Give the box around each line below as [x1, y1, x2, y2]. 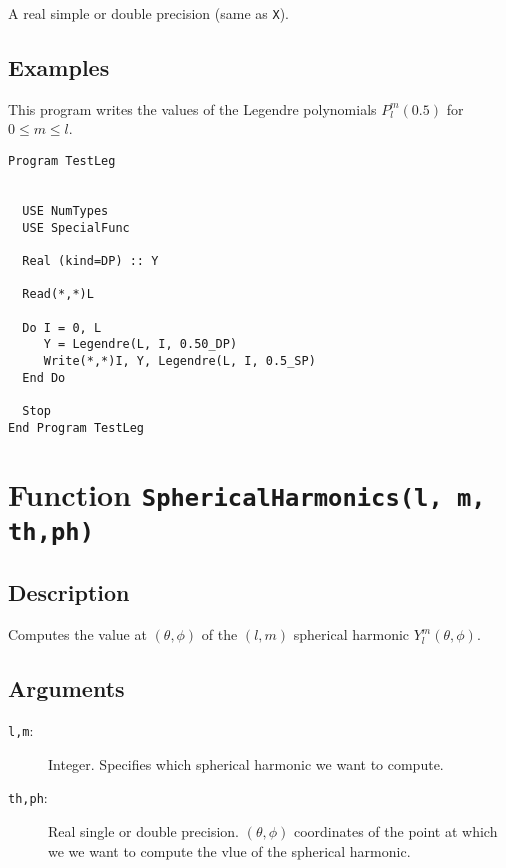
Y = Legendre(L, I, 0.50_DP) [43, 337, 238, 352]
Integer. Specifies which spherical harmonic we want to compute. [48, 753, 444, 774]
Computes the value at [8, 624, 147, 645]
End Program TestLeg [8, 420, 145, 435]
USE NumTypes [22, 204, 109, 219]
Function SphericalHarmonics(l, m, [8, 474, 486, 515]
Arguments [8, 673, 125, 704]
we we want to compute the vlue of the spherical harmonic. [48, 840, 411, 861]
